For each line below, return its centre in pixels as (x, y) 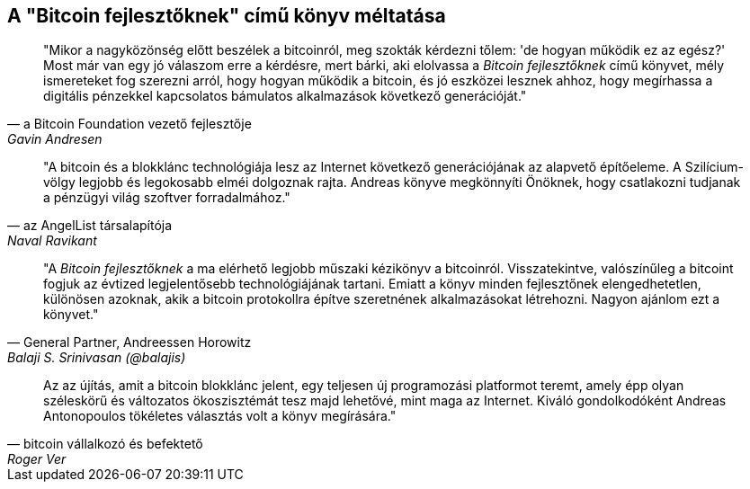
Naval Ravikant (52, 241)
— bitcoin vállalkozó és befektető (105, 444)
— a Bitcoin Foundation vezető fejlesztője (129, 124)
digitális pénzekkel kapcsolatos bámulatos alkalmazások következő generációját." (285, 96)
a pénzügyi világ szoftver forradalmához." (167, 198)
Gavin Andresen (55, 139)
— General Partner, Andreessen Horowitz (129, 342)
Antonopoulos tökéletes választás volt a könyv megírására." (220, 416)
